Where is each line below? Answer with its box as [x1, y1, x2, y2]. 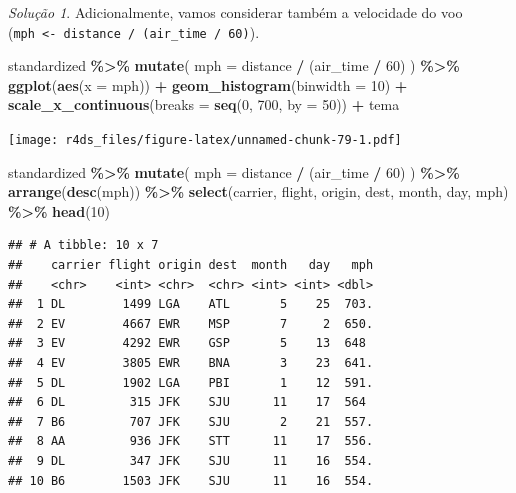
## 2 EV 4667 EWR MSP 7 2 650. [8, 316, 374, 331]
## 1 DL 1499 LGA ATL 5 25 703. [8, 297, 374, 312]
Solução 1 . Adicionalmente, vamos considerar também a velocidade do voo [8, 2, 463, 22]
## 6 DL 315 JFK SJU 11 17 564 [8, 395, 366, 410]
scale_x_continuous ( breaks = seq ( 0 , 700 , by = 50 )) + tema [8, 94, 400, 115]
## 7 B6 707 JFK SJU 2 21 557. [8, 414, 374, 429]
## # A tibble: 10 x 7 [8, 238, 159, 253]
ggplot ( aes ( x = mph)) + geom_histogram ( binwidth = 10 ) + [8, 74, 408, 95]
